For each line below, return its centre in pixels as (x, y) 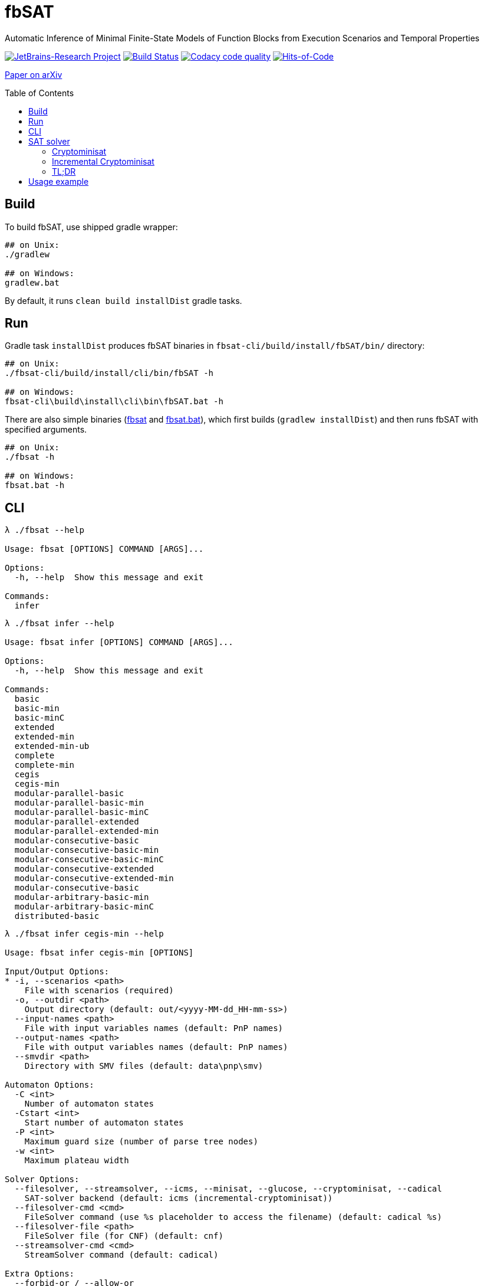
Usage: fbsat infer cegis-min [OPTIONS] (99, 953)
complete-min (45, 765)
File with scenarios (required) (99, 991)
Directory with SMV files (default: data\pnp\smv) (144, 1066)
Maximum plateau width (77, 1161)
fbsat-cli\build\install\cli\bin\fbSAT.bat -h (114, 402)
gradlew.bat (32, 282)
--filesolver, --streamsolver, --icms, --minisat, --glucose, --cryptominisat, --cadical (228, 1189)
